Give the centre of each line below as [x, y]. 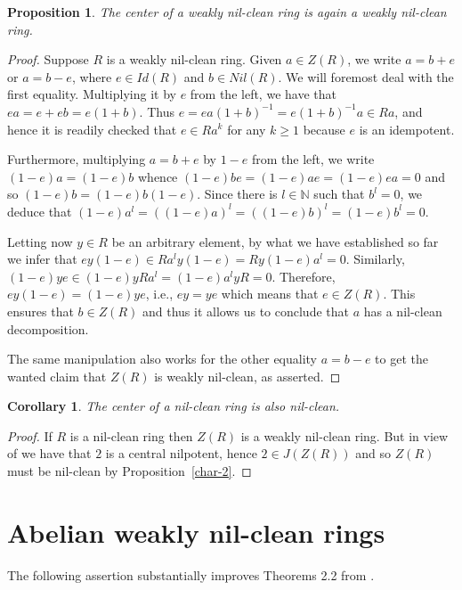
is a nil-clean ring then [131, 435]
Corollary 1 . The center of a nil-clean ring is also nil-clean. [174, 406]
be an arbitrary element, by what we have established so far [275, 241]
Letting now [40, 241]
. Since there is [237, 194]
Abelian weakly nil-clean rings [196, 532]
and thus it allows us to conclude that [245, 311]
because [324, 129]
